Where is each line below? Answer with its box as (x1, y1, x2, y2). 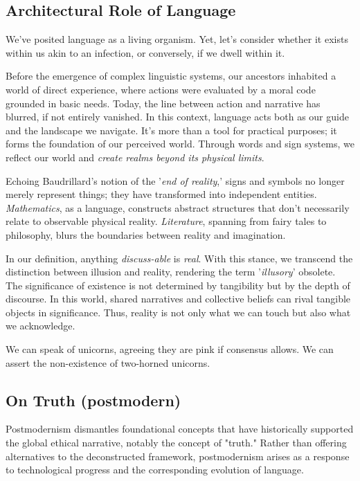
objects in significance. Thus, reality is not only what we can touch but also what (6, 305, 351, 319)
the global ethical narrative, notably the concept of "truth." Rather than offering (6, 435, 347, 450)
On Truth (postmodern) (6, 389, 181, 410)
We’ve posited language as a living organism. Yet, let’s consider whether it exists (6, 32, 348, 46)
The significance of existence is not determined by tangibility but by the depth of (6, 278, 350, 292)
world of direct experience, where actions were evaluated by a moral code (6, 82, 316, 96)
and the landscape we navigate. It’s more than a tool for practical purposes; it (6, 122, 337, 137)
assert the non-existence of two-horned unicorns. (6, 355, 210, 370)
